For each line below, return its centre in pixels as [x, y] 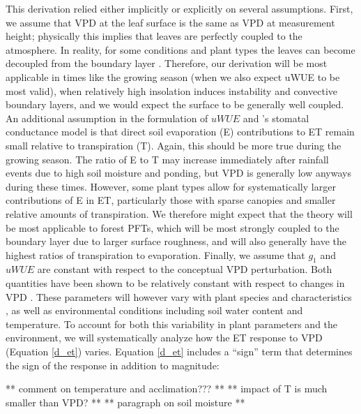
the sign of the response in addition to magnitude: [113, 365]
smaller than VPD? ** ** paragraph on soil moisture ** [125, 402]
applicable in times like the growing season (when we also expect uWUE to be [173, 76]
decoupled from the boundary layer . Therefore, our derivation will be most [167, 63]
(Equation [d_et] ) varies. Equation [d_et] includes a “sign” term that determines [179, 352]
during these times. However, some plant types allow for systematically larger [171, 186]
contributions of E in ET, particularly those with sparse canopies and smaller [171, 200]
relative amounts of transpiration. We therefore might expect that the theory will [179, 213]
